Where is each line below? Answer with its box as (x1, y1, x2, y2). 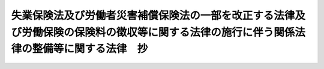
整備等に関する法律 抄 (32, 42, 148, 56)
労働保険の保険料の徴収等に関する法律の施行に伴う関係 (22, 26, 295, 39)
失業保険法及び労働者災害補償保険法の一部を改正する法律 (11, 9, 295, 22)
